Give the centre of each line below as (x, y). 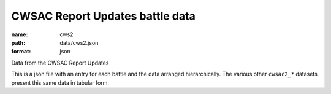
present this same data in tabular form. (60, 82)
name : (20, 34)
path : (18, 42)
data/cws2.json (79, 42)
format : (21, 52)
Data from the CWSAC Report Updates (60, 63)
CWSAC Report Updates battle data (103, 16)
